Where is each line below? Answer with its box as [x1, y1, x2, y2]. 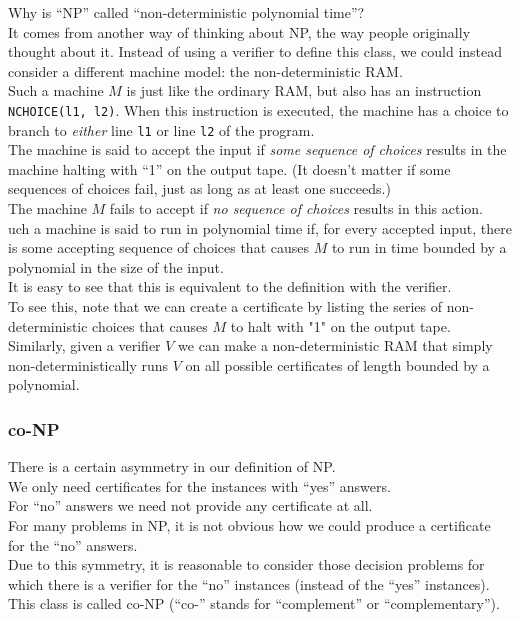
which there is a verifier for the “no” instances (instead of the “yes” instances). [8, 573, 490, 594]
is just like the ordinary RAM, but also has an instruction [126, 80, 482, 101]
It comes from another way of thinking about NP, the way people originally [8, 21, 471, 42]
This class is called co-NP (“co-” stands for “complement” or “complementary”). [8, 593, 500, 614]
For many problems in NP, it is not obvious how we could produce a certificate [8, 515, 491, 535]
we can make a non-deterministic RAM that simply [178, 335, 493, 356]
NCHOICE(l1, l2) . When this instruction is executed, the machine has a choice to [8, 99, 509, 120]
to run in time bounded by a [331, 237, 507, 258]
